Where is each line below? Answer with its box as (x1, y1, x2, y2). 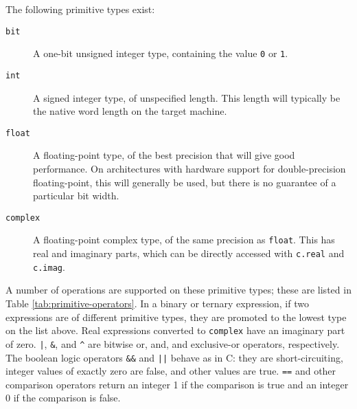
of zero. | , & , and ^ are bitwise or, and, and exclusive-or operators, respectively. (5, 336, 340, 351)
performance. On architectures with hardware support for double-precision (33, 162, 346, 175)
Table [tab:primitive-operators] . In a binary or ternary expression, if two (5, 296, 309, 310)
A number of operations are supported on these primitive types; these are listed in (5, 283, 352, 297)
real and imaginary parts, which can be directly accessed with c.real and (33, 246, 345, 261)
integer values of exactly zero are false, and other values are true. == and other (5, 364, 336, 378)
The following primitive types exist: (5, 2, 155, 16)
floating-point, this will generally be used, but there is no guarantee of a (33, 175, 336, 189)
